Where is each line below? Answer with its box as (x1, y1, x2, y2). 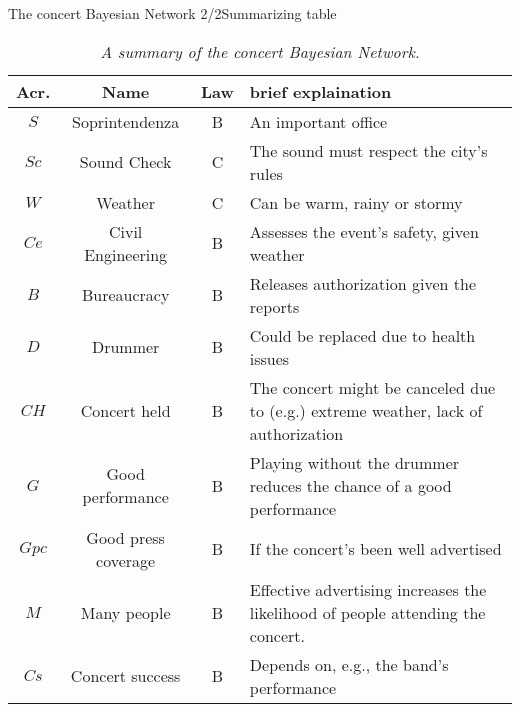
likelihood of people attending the (249, 600, 486, 624)
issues (249, 346, 290, 370)
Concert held (80, 398, 171, 422)
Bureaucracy (81, 283, 170, 307)
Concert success (70, 664, 181, 688)
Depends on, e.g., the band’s (249, 652, 449, 676)
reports (249, 294, 300, 318)
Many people (80, 600, 171, 624)
